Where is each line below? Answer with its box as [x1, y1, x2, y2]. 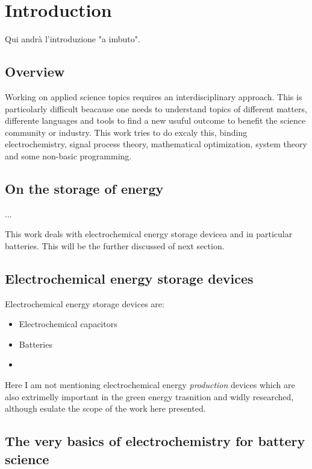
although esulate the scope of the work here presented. [5, 402, 206, 415]
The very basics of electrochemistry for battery [5, 432, 305, 450]
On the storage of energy [5, 179, 164, 197]
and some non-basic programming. [5, 149, 132, 162]
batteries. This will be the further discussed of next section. [5, 239, 225, 252]
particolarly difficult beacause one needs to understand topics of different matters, [5, 102, 307, 115]
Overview [5, 62, 65, 81]
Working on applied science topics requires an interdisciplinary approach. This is [5, 90, 302, 103]
